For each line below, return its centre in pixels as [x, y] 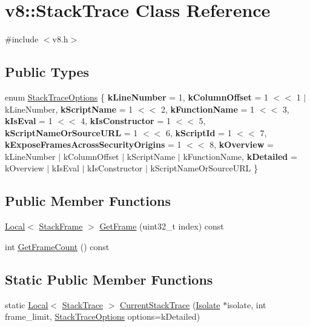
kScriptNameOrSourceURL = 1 [71, 132]
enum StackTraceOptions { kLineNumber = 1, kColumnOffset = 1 [137, 97]
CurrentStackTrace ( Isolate [170, 304]
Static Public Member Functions [109, 279]
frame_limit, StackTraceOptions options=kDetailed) [103, 316]
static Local [27, 304]
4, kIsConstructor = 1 [126, 121]
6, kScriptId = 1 [199, 132]
